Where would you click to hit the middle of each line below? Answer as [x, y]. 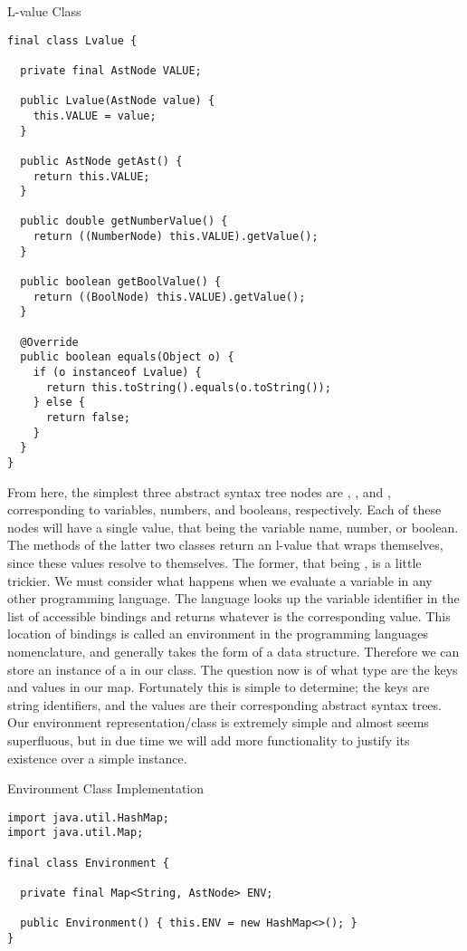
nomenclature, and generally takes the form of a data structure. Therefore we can [233, 651]
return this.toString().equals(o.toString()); [188, 387]
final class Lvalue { [72, 40]
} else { [59, 403]
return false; [88, 418]
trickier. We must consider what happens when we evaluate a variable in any [220, 580]
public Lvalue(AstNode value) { [118, 101]
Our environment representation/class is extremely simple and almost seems [218, 722]
